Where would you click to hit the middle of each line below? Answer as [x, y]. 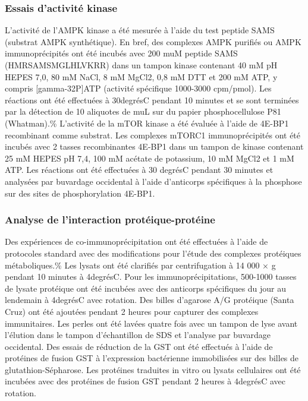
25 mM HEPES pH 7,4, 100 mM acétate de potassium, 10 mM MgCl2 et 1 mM [150, 158]
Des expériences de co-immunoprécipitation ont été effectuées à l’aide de [136, 241]
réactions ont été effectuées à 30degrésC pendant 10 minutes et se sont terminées [152, 100]
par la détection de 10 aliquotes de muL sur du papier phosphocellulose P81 [143, 111]
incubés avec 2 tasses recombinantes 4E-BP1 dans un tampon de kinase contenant [154, 146]
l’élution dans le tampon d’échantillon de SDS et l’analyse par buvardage [138, 335]
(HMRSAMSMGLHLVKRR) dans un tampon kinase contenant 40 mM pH [141, 65]
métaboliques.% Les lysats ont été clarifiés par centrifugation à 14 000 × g [140, 265]
